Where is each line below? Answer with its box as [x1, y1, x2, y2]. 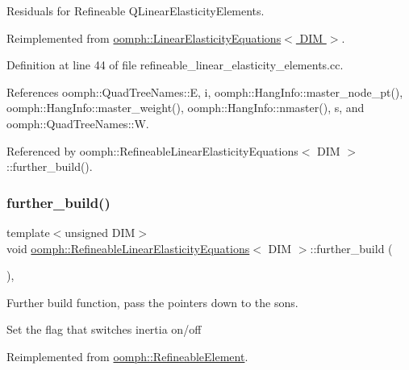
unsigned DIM [65, 223, 136, 240]
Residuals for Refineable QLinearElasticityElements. [6, 2, 265, 19]
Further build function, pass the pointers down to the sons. [6, 293, 298, 310]
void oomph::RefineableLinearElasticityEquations [6, 239, 250, 256]
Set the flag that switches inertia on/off [6, 321, 202, 338]
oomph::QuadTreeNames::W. [6, 114, 149, 131]
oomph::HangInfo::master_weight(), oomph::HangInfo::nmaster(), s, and [6, 99, 365, 116]
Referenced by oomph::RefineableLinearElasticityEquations [6, 142, 298, 159]
